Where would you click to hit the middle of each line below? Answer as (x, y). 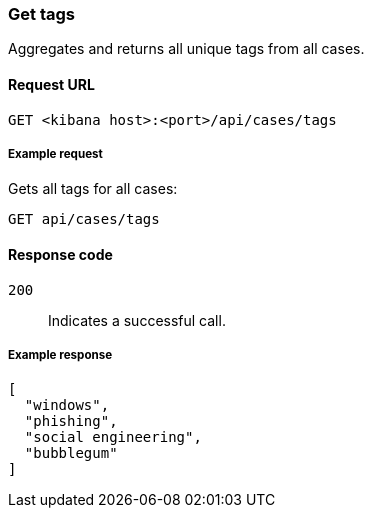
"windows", (67, 405)
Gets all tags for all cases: (93, 189)
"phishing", (71, 421)
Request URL (51, 84)
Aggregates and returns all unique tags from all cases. (186, 49)
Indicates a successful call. (137, 320)
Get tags (41, 14)
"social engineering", (113, 437)
